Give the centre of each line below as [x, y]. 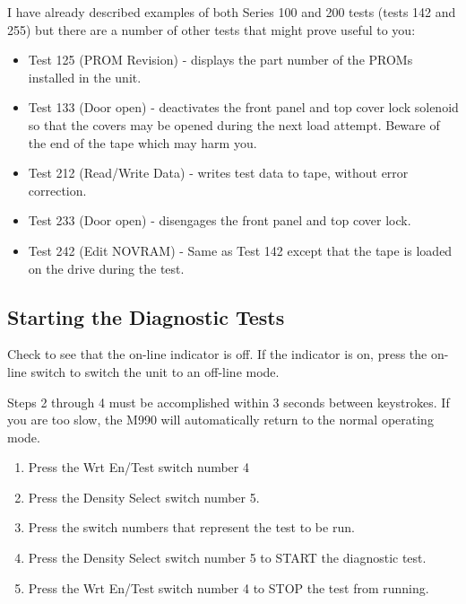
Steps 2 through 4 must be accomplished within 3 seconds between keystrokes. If [229, 402]
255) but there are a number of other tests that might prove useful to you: [211, 29]
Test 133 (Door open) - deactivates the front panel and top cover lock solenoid [243, 107]
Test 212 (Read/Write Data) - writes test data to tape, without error [218, 173]
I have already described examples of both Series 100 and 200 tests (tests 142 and [232, 12]
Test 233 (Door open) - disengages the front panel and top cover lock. [220, 220]
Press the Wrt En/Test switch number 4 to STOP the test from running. [229, 587]
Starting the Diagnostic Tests [146, 316]
